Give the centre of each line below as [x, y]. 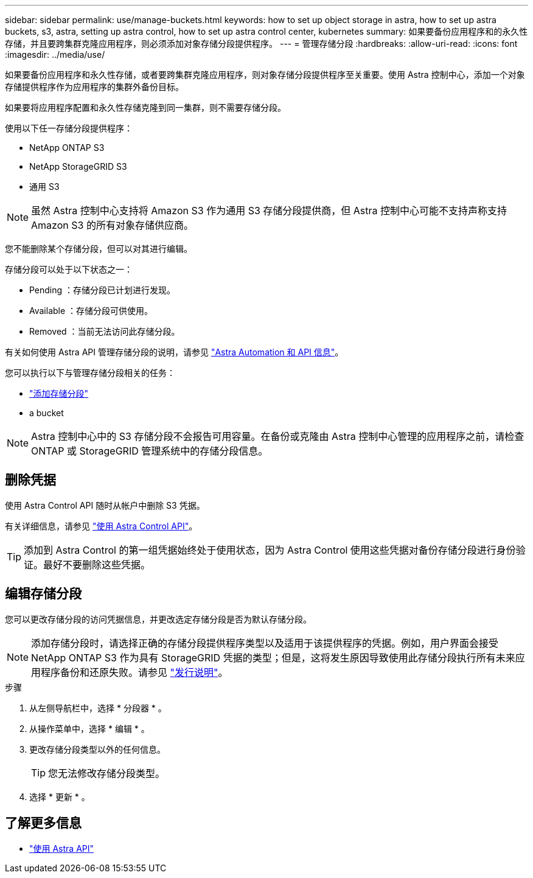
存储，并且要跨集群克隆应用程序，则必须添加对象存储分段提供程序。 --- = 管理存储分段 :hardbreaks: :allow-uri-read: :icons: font [261, 44]
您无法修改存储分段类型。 [107, 773]
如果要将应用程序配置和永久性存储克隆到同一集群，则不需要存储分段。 [145, 107]
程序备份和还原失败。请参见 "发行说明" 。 [134, 672]
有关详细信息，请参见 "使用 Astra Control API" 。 [101, 526]
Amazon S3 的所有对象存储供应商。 [112, 225]
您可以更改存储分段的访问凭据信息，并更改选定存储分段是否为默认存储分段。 [158, 619]
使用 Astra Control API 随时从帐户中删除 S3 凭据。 [105, 505]
